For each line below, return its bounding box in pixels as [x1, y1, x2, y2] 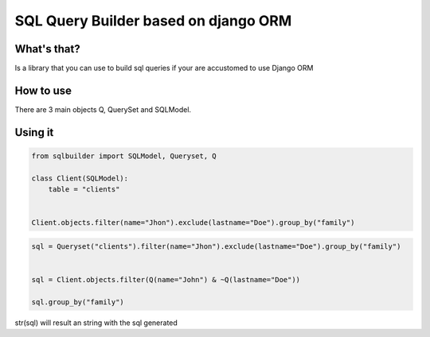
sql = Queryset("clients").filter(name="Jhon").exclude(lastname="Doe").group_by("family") [31, 242, 401, 250]
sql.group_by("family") [31, 297, 125, 306]
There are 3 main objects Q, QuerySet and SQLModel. [14, 104, 191, 114]
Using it [14, 126, 54, 139]
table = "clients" [48, 185, 120, 194]
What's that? [14, 42, 80, 56]
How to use [14, 83, 72, 97]
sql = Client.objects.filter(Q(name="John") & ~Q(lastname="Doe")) [31, 275, 301, 285]
